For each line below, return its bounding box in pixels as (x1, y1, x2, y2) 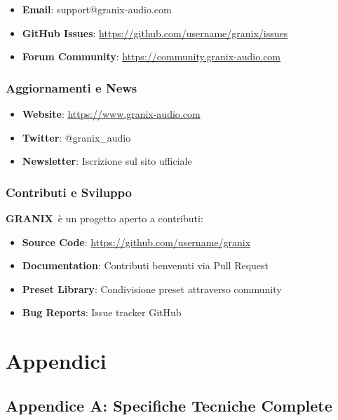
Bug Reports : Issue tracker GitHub (22, 305, 182, 320)
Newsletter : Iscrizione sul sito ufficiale (22, 154, 192, 168)
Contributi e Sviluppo (6, 183, 132, 201)
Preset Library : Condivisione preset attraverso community (22, 281, 282, 296)
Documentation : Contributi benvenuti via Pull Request (22, 258, 269, 273)
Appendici (6, 346, 107, 375)
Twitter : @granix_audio (22, 130, 131, 144)
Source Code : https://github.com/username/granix (22, 234, 251, 249)
